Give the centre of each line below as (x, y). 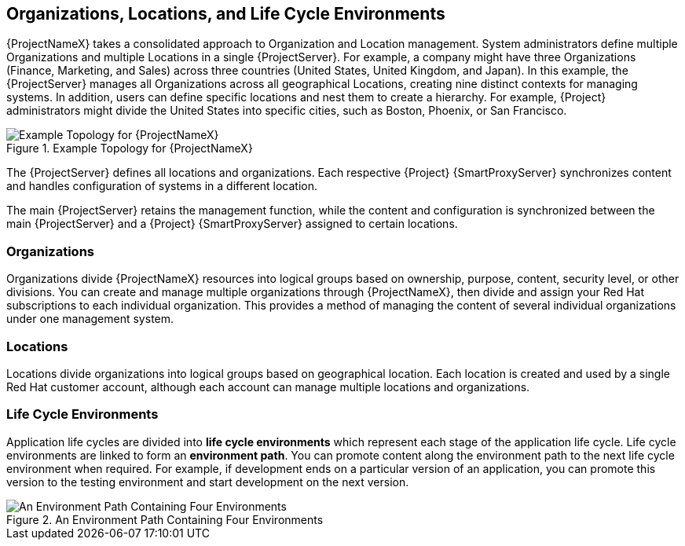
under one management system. (90, 319)
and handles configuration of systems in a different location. (162, 186)
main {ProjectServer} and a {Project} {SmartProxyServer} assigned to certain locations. (232, 224)
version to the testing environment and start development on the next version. (208, 482)
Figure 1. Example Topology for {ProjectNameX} (130, 148)
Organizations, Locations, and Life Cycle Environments (226, 14)
